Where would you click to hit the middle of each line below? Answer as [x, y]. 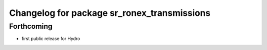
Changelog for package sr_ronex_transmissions [110, 13]
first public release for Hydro [51, 39]
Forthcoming [31, 26]
